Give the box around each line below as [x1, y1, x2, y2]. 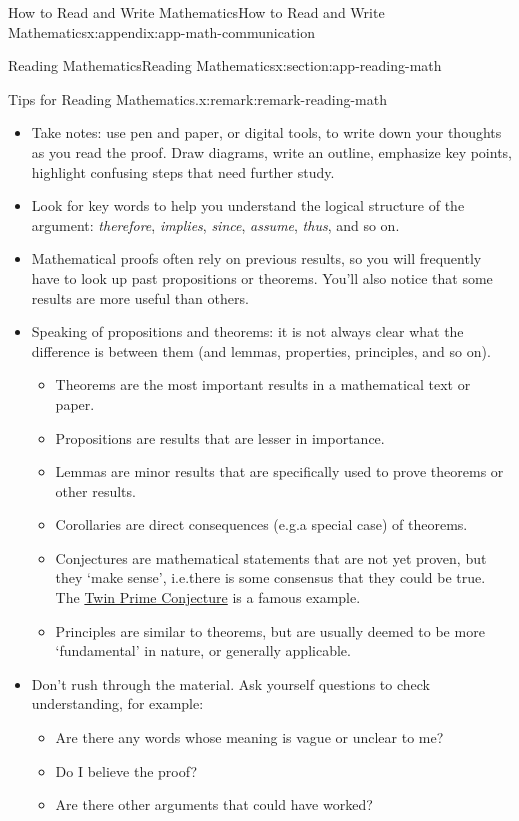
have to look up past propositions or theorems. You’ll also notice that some [31, 267, 493, 288]
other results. [55, 480, 136, 501]
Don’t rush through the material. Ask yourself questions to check [31, 673, 430, 694]
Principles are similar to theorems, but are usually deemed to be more [55, 620, 485, 641]
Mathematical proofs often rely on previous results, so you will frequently [31, 248, 482, 269]
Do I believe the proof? [55, 760, 197, 781]
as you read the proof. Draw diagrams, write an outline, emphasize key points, [31, 141, 512, 162]
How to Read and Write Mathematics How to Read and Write [8, 2, 385, 22]
